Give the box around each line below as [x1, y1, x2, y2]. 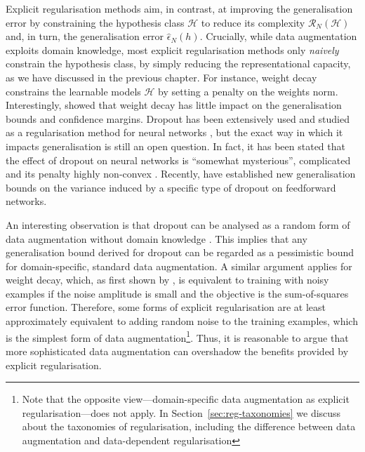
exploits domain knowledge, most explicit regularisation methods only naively [6, 42, 339, 57]
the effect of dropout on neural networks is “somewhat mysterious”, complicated [6, 152, 351, 167]
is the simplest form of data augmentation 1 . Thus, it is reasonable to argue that [6, 328, 349, 345]
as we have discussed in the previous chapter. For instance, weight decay [6, 69, 317, 84]
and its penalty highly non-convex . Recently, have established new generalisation [6, 166, 356, 181]
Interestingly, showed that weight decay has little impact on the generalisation [6, 98, 342, 112]
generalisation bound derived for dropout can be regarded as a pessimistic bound [6, 245, 354, 260]
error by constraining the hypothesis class [6, 15, 185, 29]
